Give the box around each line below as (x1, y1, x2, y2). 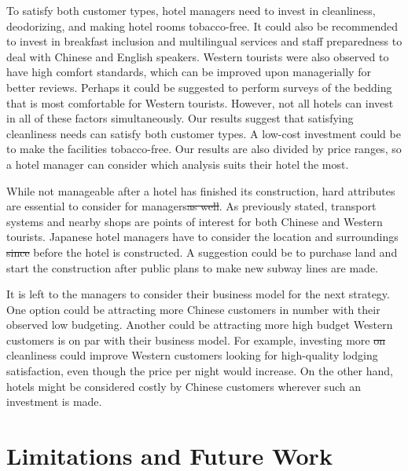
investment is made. (6, 393, 102, 410)
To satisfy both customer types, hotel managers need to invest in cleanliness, (6, 2, 376, 18)
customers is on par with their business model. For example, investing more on (6, 331, 385, 348)
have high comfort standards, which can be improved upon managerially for (6, 64, 371, 80)
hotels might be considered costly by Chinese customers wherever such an (6, 378, 361, 394)
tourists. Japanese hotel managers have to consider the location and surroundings (6, 228, 399, 245)
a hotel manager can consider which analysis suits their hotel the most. (6, 155, 349, 172)
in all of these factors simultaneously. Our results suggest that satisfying (6, 110, 354, 126)
